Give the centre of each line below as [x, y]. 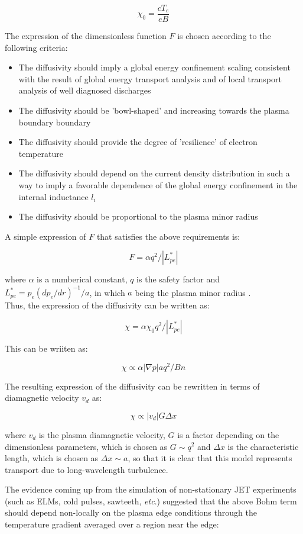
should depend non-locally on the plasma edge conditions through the [131, 512]
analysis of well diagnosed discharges [85, 90]
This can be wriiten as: [46, 348]
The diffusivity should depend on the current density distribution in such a [154, 173]
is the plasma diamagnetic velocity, [102, 434]
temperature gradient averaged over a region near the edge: [112, 524]
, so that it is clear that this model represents [210, 458]
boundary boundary [55, 122]
